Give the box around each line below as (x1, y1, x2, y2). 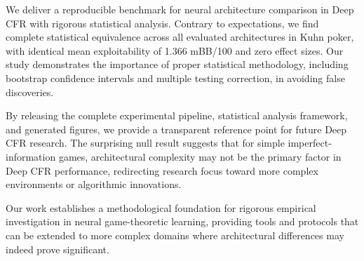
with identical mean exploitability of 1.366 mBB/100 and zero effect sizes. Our (6, 43, 344, 58)
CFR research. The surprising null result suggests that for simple (6, 135, 285, 150)
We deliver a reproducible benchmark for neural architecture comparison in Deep (6, 2, 354, 16)
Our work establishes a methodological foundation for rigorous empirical (6, 200, 316, 215)
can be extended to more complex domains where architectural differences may (6, 227, 344, 242)
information (6, 149, 56, 163)
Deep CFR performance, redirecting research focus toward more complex (6, 163, 318, 178)
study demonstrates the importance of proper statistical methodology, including (6, 57, 349, 72)
